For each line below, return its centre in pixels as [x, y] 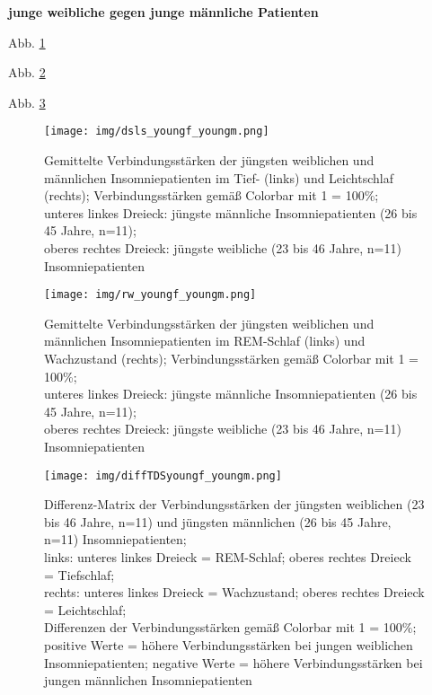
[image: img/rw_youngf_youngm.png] [150, 295]
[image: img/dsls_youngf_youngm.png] [157, 132]
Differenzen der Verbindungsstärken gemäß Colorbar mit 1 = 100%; [230, 627]
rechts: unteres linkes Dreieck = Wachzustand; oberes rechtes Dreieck [234, 592]
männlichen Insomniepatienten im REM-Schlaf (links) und [205, 341]
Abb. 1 [27, 42]
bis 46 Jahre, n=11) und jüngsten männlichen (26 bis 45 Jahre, [218, 521]
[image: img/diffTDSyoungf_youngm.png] [163, 475]
